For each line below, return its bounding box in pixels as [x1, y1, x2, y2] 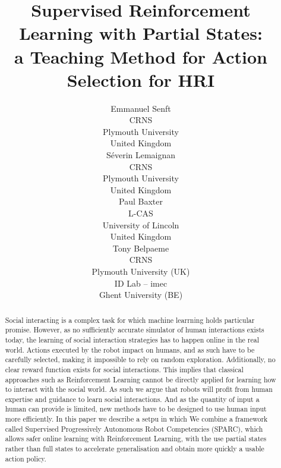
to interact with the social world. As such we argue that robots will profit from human [5, 384, 273, 394]
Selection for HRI [67, 67, 215, 92]
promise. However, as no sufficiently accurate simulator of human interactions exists [5, 325, 264, 335]
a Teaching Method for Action [14, 44, 267, 68]
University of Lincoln [102, 218, 179, 231]
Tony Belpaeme [112, 241, 169, 254]
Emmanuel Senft [110, 102, 171, 114]
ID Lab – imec [114, 277, 168, 289]
